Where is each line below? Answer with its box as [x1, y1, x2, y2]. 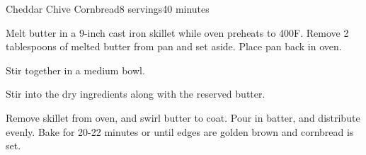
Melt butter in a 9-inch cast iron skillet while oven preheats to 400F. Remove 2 [6, 25, 349, 40]
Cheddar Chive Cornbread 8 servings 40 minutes [6, 1, 210, 16]
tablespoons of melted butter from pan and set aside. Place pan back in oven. [6, 39, 342, 54]
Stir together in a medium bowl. [6, 62, 145, 77]
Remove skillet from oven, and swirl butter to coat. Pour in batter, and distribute [6, 110, 360, 125]
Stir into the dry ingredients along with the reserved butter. [6, 86, 265, 101]
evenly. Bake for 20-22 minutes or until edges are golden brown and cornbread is [6, 124, 354, 139]
